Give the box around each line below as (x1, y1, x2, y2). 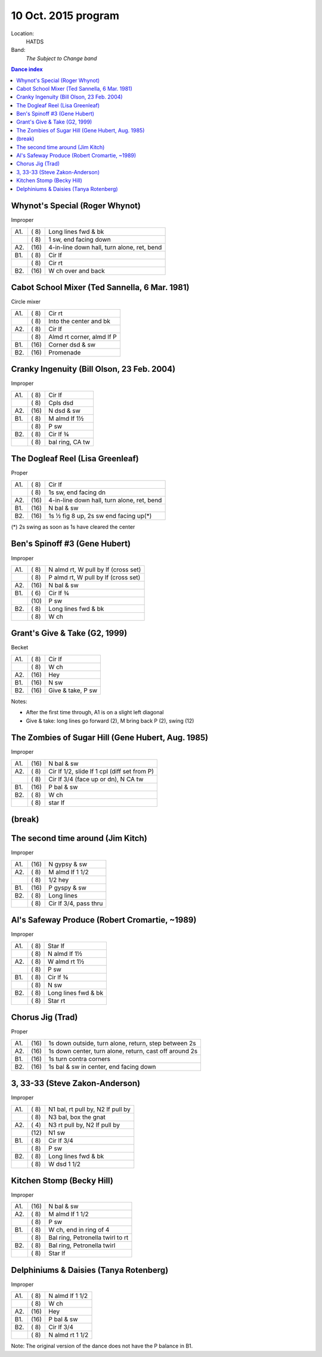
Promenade (48, 348, 81, 356)
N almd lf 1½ (48, 949, 83, 958)
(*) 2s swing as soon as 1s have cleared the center (11, 523, 135, 531)
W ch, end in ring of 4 (48, 1226, 110, 1234)
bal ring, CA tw (48, 437, 91, 446)
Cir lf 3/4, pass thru (48, 899, 103, 907)
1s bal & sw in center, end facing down (48, 1062, 156, 1071)
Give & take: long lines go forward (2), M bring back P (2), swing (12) (26, 717, 194, 724)
